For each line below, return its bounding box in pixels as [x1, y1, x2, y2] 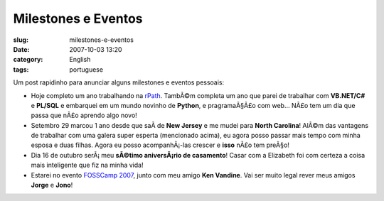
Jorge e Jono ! [31, 181, 73, 190]
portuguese [69, 65, 103, 74]
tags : [13, 65, 29, 74]
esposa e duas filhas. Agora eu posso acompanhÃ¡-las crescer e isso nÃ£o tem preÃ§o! [31, 141, 289, 149]
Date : [13, 45, 30, 53]
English [69, 55, 91, 64]
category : [13, 55, 43, 64]
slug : [13, 36, 28, 44]
